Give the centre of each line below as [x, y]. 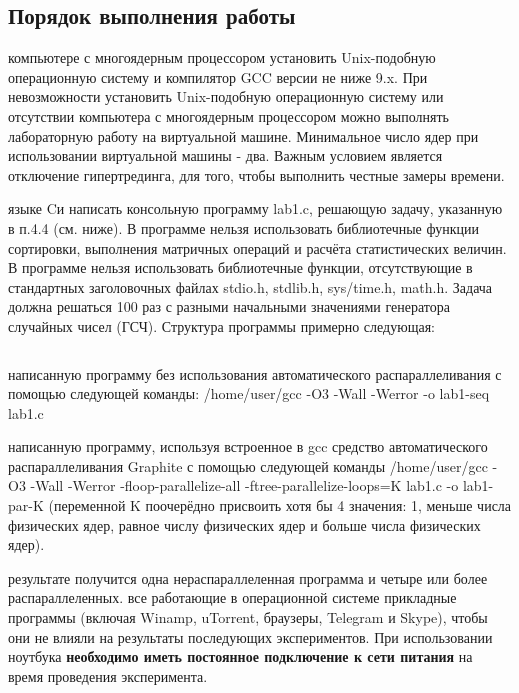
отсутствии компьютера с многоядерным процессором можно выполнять [228, 115]
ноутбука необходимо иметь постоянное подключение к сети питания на [240, 656]
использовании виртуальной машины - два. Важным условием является [225, 155]
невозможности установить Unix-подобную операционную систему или [226, 96]
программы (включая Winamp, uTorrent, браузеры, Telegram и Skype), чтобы [248, 617]
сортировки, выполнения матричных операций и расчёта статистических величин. [257, 247]
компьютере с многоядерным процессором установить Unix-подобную [222, 57]
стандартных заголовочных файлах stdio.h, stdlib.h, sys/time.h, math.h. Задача [250, 286]
